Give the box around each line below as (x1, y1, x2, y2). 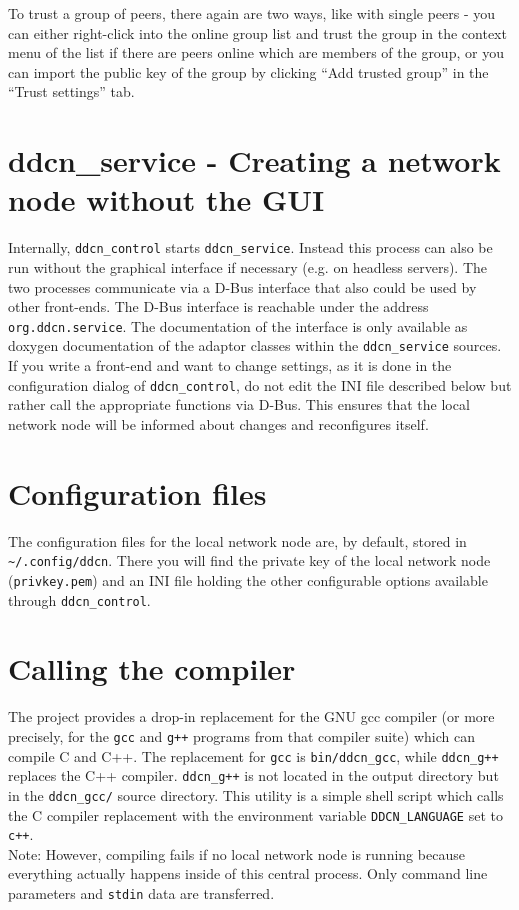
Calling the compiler (8, 648, 296, 689)
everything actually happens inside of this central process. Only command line (8, 863, 488, 884)
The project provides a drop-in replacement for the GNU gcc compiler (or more (8, 706, 495, 727)
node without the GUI (8, 179, 325, 220)
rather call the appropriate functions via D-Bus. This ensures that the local (8, 394, 470, 415)
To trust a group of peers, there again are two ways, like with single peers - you (8, 3, 496, 23)
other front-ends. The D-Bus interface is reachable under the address (8, 296, 429, 317)
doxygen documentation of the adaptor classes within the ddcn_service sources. (8, 335, 502, 356)
